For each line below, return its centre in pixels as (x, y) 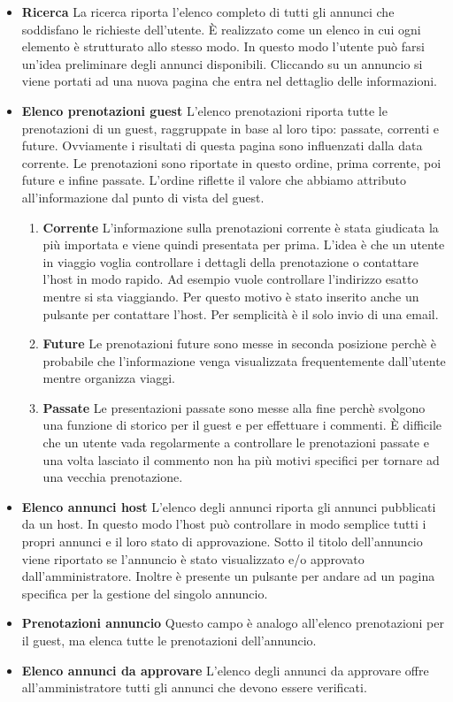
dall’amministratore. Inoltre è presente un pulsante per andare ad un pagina (228, 576)
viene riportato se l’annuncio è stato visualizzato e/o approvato (193, 558)
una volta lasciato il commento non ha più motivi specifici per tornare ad (241, 459)
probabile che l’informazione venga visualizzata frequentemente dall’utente (244, 360)
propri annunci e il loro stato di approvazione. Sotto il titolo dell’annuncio (222, 542)
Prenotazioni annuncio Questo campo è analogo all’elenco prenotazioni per (233, 623)
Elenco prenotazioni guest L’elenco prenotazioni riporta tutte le (204, 110)
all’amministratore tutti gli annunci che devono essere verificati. (194, 687)
